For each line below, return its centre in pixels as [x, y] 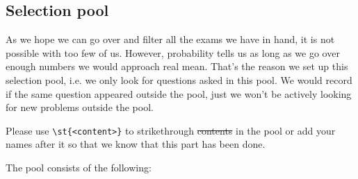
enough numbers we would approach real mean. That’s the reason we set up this [177, 66]
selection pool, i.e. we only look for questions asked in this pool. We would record [179, 79]
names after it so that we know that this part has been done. [136, 144]
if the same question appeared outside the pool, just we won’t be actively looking [179, 93]
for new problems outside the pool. [80, 107]
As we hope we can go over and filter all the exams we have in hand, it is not [170, 39]
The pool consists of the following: [79, 168]
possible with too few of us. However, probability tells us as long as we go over [173, 52]
